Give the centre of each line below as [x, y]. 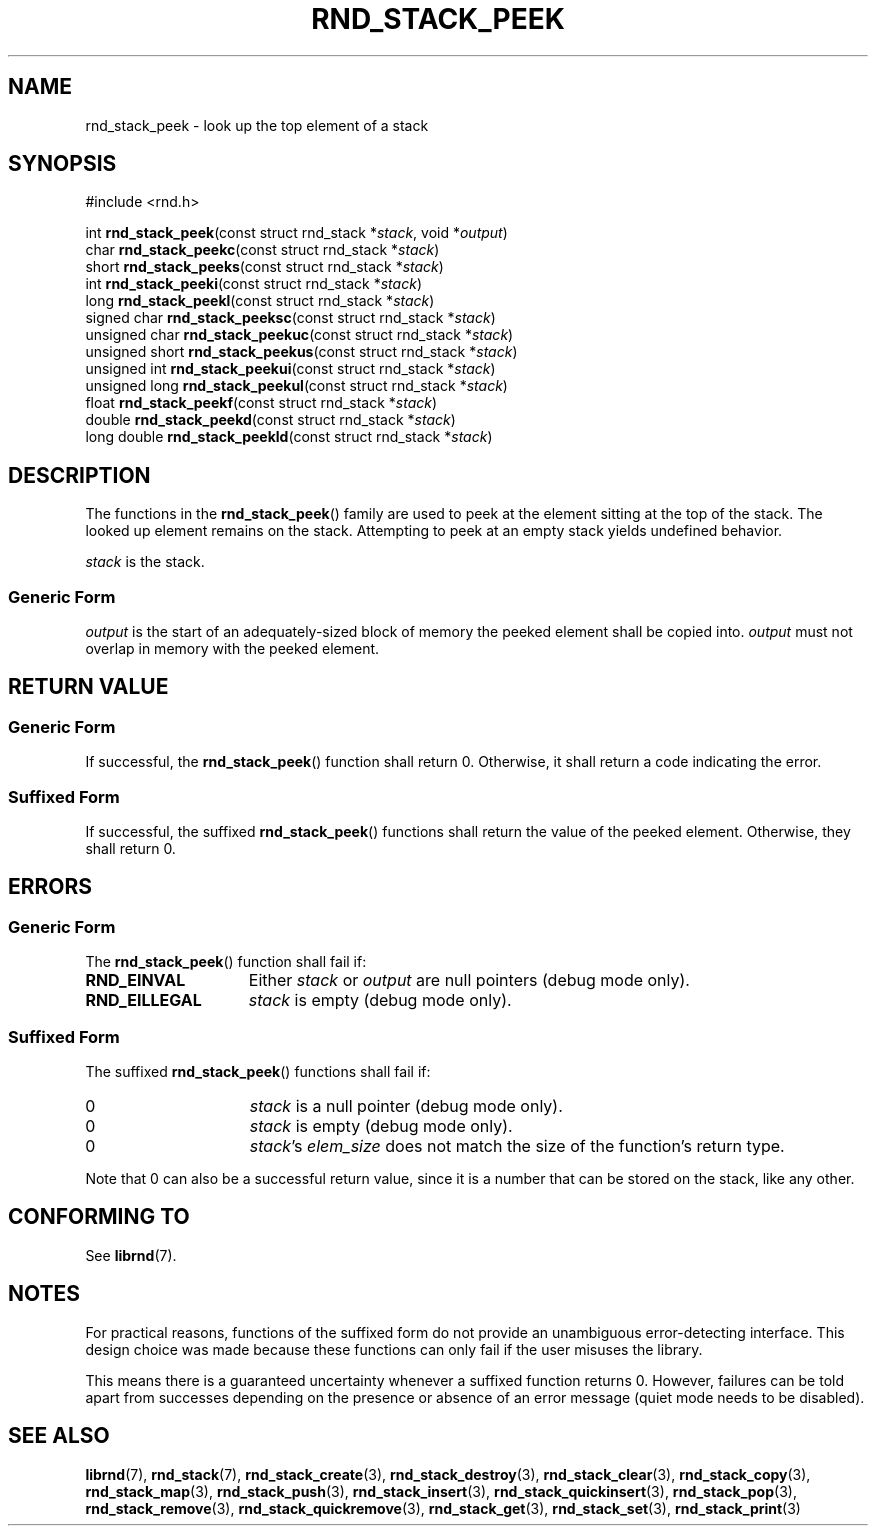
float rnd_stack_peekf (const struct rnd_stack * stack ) [261, 403]
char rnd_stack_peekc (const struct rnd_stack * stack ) [262, 250]
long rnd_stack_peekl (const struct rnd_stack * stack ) [260, 301]
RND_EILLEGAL [143, 1000]
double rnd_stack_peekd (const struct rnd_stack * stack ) [270, 420]
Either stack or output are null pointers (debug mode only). [469, 980]
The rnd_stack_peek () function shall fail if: [226, 962]
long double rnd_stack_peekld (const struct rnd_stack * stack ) [289, 437]
